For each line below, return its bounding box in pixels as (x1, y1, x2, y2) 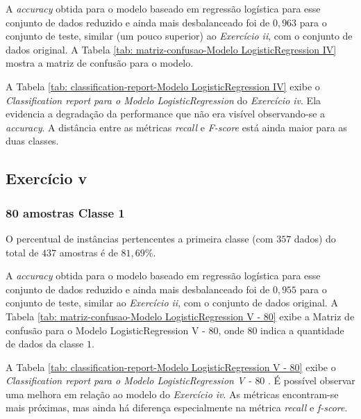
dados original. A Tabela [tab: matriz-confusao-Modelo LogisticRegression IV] (6, 42, 337, 56)
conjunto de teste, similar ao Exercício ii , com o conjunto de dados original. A (6, 295, 338, 310)
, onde (218, 322, 244, 337)
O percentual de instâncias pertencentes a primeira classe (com (6, 231, 274, 245)
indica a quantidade (260, 322, 344, 337)
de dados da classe (6, 336, 84, 351)
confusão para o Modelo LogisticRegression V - (6, 322, 205, 337)
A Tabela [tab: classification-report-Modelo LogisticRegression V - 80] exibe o (6, 359, 336, 374)
